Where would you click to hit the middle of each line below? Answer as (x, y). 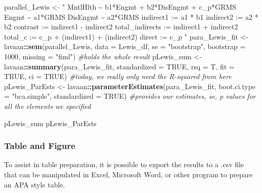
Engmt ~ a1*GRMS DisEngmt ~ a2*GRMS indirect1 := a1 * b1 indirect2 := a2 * (131, 16)
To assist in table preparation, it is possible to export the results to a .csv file (124, 164)
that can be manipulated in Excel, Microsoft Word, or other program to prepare (128, 174)
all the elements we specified (48, 106)
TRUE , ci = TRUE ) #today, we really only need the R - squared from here (118, 76)
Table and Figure (40, 146)
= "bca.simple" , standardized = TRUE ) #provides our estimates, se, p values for (130, 96)
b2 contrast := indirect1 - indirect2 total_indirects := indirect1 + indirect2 (121, 27)
